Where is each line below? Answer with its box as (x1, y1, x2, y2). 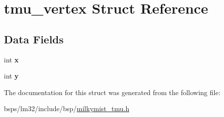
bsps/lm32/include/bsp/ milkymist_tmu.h (4, 103, 130, 114)
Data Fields (4, 31, 64, 46)
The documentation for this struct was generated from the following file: (4, 87, 221, 97)
